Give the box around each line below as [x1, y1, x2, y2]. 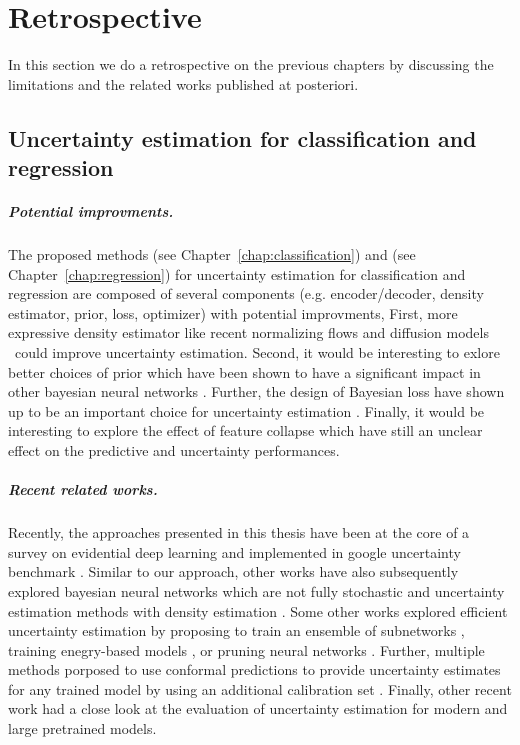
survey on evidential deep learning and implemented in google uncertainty [8, 541, 461, 562]
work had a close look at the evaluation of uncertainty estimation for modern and [8, 698, 508, 719]
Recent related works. [8, 479, 158, 500]
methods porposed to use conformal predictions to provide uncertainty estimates [8, 659, 501, 680]
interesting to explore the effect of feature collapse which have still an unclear [8, 420, 483, 441]
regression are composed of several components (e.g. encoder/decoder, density [8, 283, 484, 304]
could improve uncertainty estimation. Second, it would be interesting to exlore [14, 342, 500, 363]
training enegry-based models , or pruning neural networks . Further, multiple [8, 639, 485, 660]
